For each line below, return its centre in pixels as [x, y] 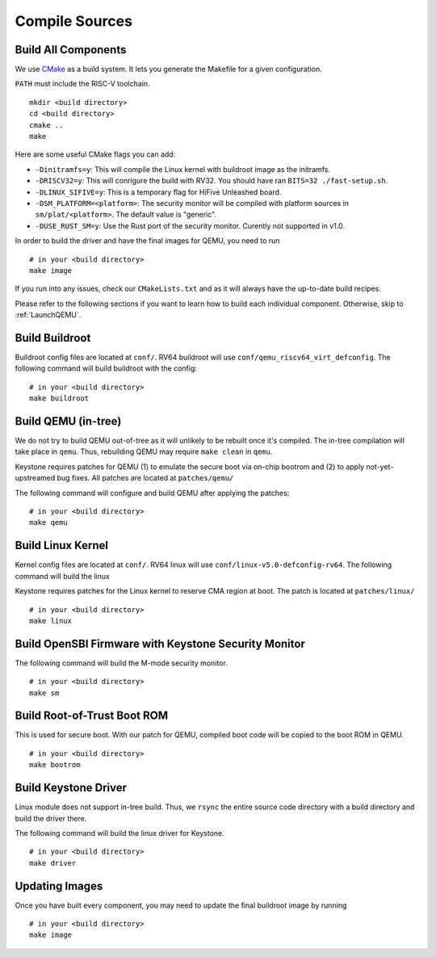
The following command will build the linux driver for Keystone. [120, 833]
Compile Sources [74, 21]
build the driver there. [51, 818]
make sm [44, 693]
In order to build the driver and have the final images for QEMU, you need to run [147, 241]
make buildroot [59, 399]
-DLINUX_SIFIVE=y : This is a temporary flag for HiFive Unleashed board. [158, 192]
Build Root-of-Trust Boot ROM [92, 716]
